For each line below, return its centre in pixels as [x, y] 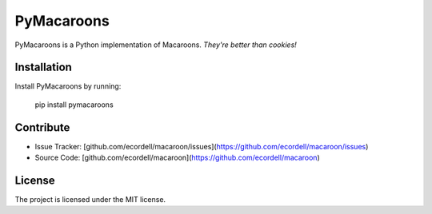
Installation [43, 67]
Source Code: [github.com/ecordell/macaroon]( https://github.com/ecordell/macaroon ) [177, 158]
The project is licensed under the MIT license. [90, 200]
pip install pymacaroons [74, 105]
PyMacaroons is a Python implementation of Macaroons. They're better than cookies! [156, 45]
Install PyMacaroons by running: [68, 86]
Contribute [42, 127]
